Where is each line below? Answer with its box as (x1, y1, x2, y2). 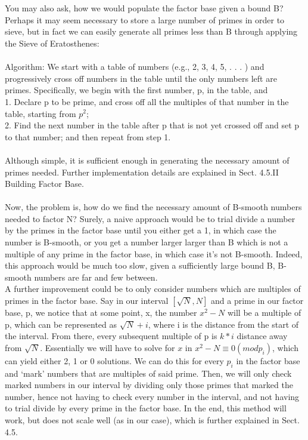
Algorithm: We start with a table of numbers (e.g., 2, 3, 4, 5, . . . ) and (5, 60, 265, 73)
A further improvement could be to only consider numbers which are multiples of (5, 282, 301, 295)
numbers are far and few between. (34, 270, 158, 283)
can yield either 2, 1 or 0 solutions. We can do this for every (5, 354, 224, 367)
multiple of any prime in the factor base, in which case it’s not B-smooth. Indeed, (5, 247, 303, 260)
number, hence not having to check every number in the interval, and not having (5, 390, 300, 402)
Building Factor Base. (5, 177, 84, 190)
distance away (237, 330, 288, 342)
